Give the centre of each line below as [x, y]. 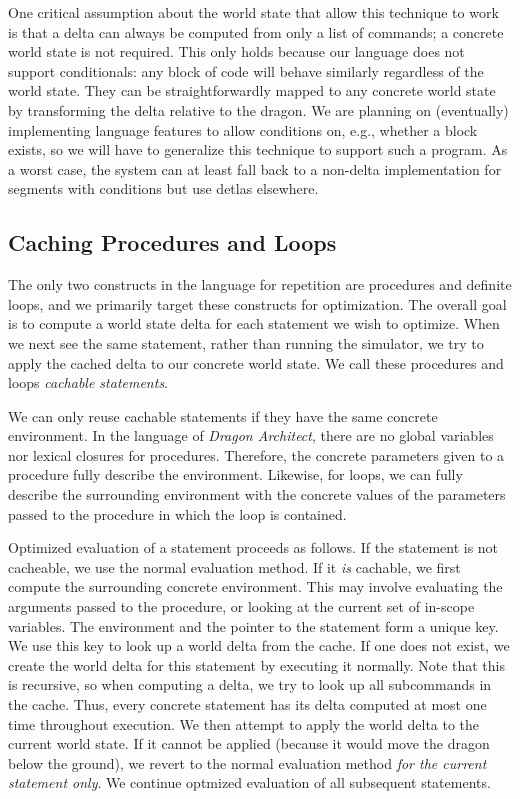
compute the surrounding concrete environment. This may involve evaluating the [255, 586]
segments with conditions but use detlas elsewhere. [163, 188]
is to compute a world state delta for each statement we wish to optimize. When [254, 323]
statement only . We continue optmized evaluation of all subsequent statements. [249, 782]
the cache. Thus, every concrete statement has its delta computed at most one [247, 704]
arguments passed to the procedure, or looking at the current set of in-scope [241, 606]
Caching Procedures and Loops [172, 242]
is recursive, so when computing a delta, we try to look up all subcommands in [250, 684]
